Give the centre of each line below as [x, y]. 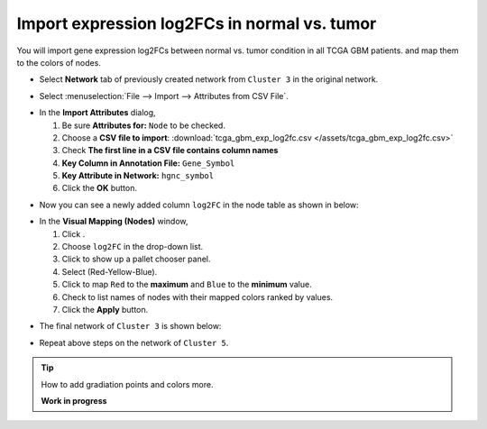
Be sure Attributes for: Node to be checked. [143, 125]
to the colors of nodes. [59, 62]
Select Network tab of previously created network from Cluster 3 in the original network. [209, 79]
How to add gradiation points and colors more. [127, 384]
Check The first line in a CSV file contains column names [170, 151]
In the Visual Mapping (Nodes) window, [114, 222]
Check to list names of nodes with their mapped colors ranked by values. [198, 297]
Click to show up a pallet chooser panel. [136, 259]
